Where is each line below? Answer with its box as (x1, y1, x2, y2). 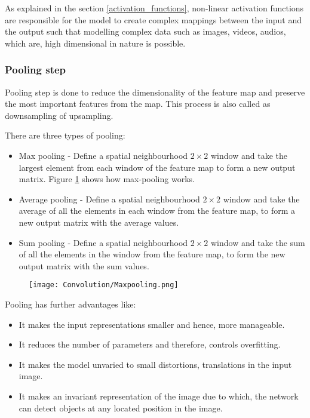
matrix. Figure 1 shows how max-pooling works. (19, 173, 195, 185)
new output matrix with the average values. (19, 216, 179, 228)
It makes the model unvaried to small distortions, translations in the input (19, 358, 292, 370)
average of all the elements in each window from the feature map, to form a (19, 204, 295, 217)
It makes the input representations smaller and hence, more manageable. (19, 318, 285, 330)
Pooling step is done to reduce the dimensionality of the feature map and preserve (5, 85, 305, 98)
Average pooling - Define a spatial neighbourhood (19, 192, 200, 205)
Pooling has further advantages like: (5, 297, 136, 310)
